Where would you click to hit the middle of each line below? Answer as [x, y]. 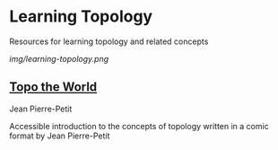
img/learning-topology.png [59, 58]
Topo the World [53, 87]
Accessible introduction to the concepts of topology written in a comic [139, 126]
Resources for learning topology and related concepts [109, 41]
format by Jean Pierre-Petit [60, 136]
